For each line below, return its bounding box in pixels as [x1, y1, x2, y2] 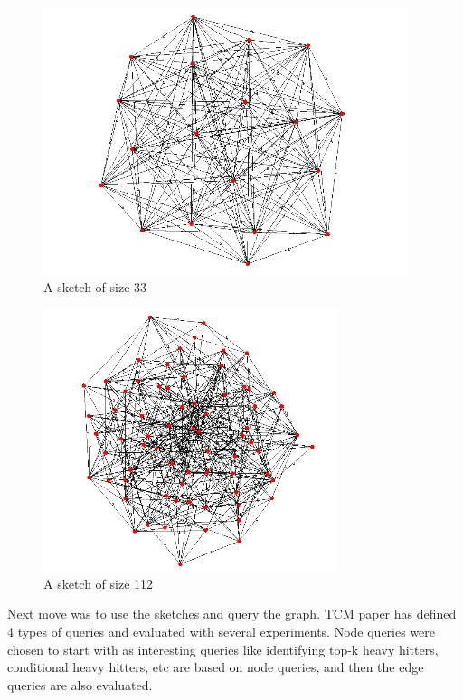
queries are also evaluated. [7, 675, 153, 694]
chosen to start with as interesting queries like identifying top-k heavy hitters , [7, 639, 439, 658]
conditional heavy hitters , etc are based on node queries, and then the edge [7, 657, 424, 676]
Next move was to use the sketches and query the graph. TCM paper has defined [7, 604, 457, 623]
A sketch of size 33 [43, 277, 147, 296]
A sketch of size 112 [43, 573, 154, 592]
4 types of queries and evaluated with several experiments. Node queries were [7, 621, 436, 640]
